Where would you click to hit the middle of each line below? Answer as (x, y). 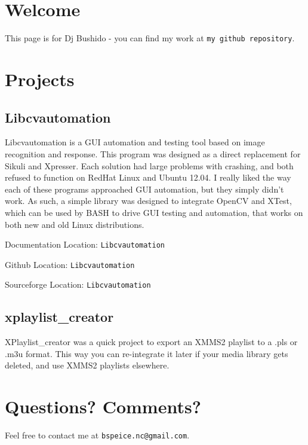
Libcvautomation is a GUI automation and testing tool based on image (135, 142)
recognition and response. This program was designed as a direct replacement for (153, 153)
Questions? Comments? (103, 406)
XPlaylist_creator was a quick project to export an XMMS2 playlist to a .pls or (151, 342)
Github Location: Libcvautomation (70, 264)
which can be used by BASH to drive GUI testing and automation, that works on (154, 212)
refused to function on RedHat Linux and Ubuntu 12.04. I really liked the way (148, 177)
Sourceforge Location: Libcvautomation (78, 284)
